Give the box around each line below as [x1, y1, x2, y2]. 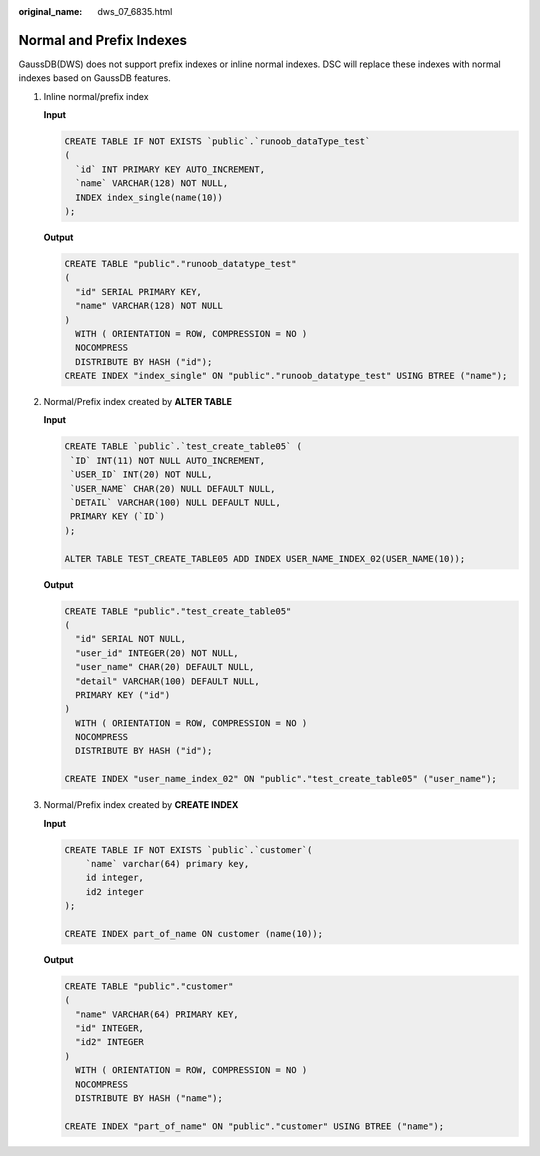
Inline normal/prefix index [43, 90, 149, 102]
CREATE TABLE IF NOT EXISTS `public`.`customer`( [64, 844, 313, 855]
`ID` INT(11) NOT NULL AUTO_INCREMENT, [70, 455, 265, 466]
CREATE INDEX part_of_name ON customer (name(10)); [64, 928, 324, 939]
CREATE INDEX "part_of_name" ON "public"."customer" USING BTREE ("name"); [64, 1120, 445, 1132]
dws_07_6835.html [97, 6, 173, 17]
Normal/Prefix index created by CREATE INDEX [43, 799, 239, 811]
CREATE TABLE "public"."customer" [64, 980, 234, 992]
